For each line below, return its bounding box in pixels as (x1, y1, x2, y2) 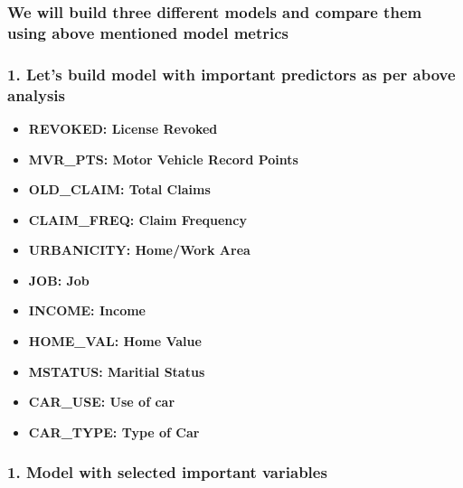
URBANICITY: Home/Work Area (28, 240, 250, 259)
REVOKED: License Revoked (28, 118, 218, 137)
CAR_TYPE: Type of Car (28, 422, 200, 441)
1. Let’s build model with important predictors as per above (7, 62, 456, 85)
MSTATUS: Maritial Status (28, 361, 205, 380)
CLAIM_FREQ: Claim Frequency (28, 210, 247, 229)
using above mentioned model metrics (7, 21, 289, 43)
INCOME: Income (28, 301, 146, 320)
